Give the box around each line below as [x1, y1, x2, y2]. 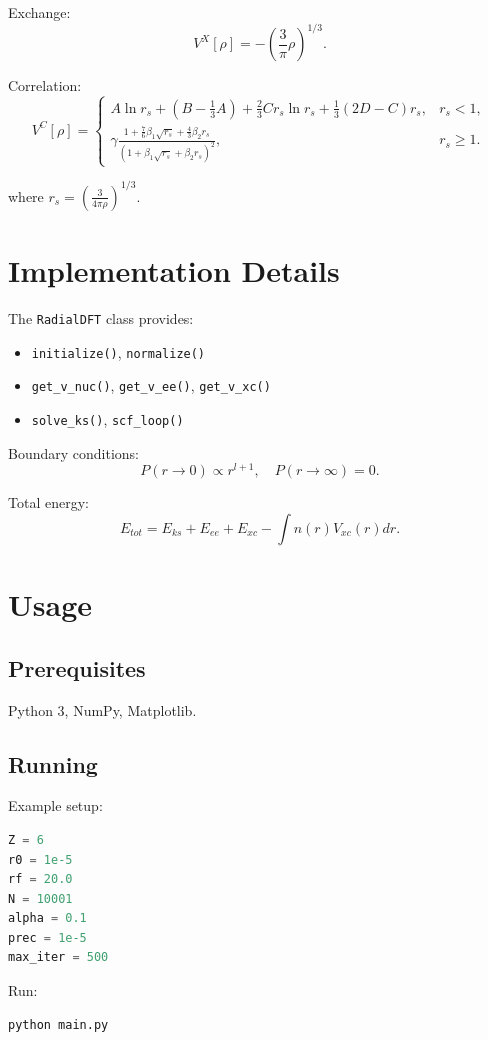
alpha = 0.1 [8, 911, 87, 926]
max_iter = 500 [8, 950, 109, 965]
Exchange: [8, 2, 71, 22]
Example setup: [8, 795, 103, 816]
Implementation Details [8, 250, 340, 291]
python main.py [8, 1017, 109, 1032]
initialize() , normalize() [31, 341, 206, 362]
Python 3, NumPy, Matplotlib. [8, 699, 197, 720]
